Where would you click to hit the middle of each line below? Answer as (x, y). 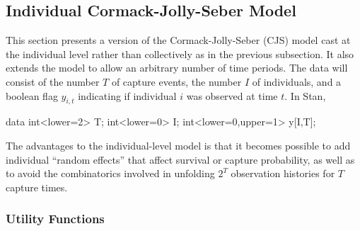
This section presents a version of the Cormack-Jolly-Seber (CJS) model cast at (178, 40)
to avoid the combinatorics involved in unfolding (110, 173)
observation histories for (283, 173)
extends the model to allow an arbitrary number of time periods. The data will (177, 68)
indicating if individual (127, 95)
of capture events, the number (176, 81)
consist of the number (53, 81)
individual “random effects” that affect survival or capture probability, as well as (180, 159)
